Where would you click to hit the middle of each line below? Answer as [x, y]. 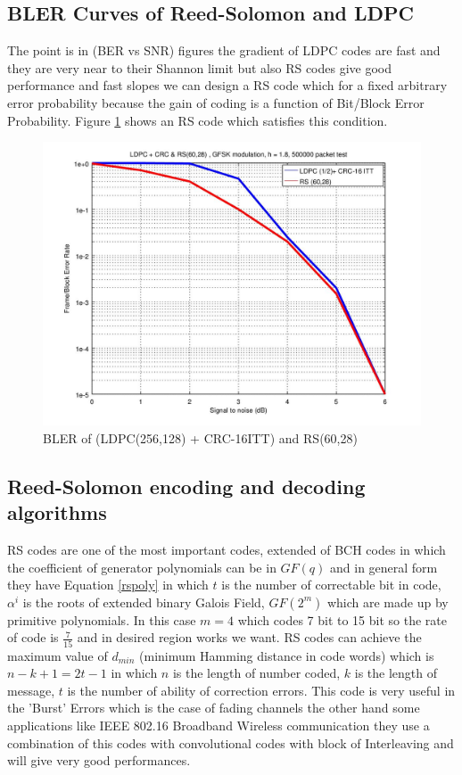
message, [31, 690]
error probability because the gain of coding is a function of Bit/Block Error [216, 102]
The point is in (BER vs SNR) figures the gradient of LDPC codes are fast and [224, 50]
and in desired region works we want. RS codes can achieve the [249, 637]
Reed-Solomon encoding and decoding [186, 486]
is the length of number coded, [256, 673]
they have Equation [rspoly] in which [108, 585]
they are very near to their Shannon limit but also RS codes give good [200, 67]
